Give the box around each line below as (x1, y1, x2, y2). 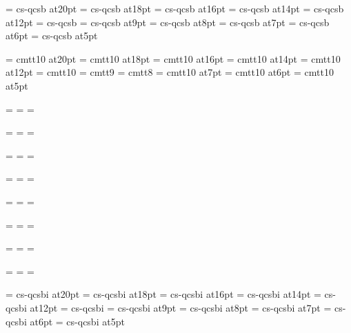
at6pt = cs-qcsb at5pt (6, 28, 98, 43)
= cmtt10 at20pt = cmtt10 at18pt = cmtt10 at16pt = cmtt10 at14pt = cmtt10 (6, 51, 341, 65)
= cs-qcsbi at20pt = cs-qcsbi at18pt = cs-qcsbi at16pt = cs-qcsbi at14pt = (6, 287, 321, 301)
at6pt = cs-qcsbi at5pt (30, 314, 125, 328)
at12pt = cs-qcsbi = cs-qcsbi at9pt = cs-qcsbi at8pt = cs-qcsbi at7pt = (30, 300, 332, 314)
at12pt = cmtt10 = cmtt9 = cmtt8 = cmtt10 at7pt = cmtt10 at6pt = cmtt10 (6, 65, 334, 79)
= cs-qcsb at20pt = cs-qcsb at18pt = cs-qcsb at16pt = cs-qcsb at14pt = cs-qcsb (6, 1, 344, 15)
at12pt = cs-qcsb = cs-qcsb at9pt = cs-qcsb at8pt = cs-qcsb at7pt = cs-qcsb (6, 14, 330, 29)
